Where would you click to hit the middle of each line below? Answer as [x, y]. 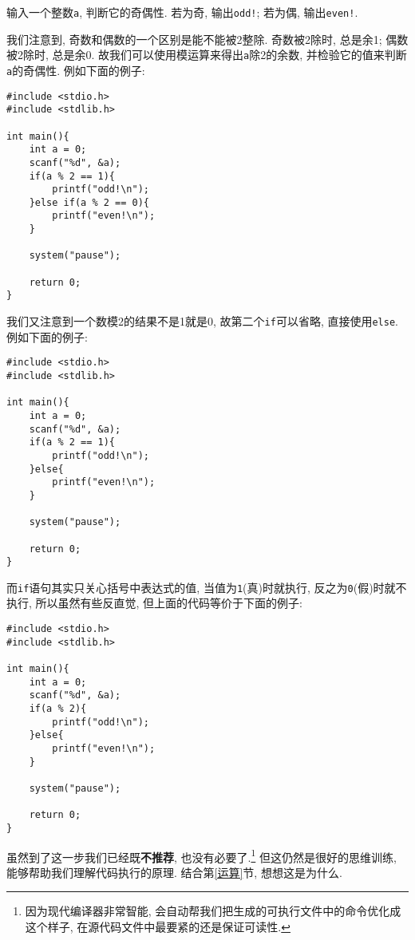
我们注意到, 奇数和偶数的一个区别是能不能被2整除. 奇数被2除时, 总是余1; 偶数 [207, 39]
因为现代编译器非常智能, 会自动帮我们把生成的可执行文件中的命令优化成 [213, 911]
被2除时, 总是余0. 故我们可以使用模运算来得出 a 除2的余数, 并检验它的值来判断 [207, 55]
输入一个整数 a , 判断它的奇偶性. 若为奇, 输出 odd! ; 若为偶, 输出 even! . [182, 12]
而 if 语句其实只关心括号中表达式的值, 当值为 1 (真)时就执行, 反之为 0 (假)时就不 [207, 587]
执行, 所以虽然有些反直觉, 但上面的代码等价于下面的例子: [154, 603]
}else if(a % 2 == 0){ [89, 202]
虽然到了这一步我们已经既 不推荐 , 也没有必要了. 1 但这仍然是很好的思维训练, [202, 855]
